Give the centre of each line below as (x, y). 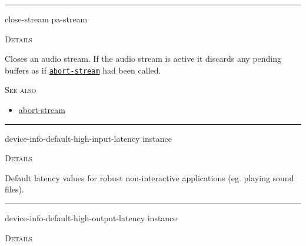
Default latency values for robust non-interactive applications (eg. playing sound (149, 177)
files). (14, 189)
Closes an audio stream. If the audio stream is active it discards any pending (143, 59)
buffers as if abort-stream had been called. (83, 70)
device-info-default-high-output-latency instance (91, 218)
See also (21, 90)
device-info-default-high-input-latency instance (89, 138)
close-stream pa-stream (46, 19)
